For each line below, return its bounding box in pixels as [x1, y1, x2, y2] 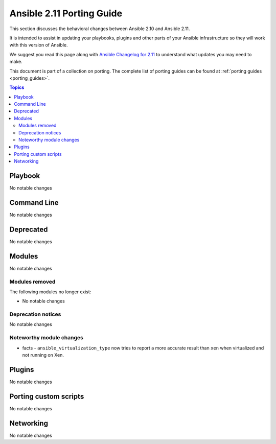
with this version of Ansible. [9, 42, 68, 48]
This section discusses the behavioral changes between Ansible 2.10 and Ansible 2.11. [9, 26, 190, 32]
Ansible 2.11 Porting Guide [9, 8, 123, 19]
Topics [9, 84, 25, 90]
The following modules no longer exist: [9, 289, 91, 295]
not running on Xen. [22, 352, 64, 358]
